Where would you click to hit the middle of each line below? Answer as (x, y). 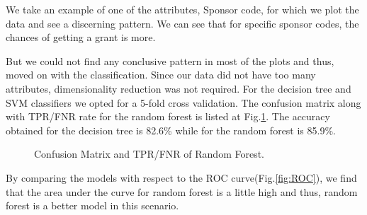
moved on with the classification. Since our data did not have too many (161, 75)
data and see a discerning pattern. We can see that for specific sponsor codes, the (182, 23)
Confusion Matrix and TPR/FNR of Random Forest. (149, 154)
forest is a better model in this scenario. (92, 205)
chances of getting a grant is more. (81, 37)
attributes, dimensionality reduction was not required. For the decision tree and (179, 88)
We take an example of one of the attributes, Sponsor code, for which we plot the (182, 9)
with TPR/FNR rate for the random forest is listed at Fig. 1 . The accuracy (168, 116)
